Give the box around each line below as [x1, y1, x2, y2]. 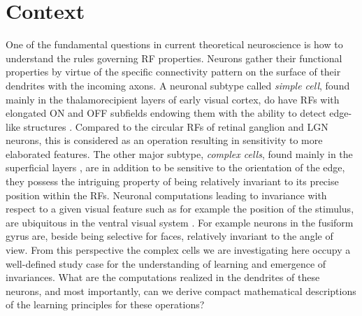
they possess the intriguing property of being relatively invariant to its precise [6, 174, 339, 189]
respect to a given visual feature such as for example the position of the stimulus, [6, 201, 354, 216]
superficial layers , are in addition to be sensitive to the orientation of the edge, [6, 160, 345, 175]
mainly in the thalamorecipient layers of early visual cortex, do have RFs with [6, 92, 340, 106]
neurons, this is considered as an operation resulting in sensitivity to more [6, 133, 323, 148]
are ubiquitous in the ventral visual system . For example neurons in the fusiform [6, 215, 354, 229]
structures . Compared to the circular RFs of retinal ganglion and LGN [23, 119, 328, 134]
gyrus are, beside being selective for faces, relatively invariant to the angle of [6, 229, 333, 243]
